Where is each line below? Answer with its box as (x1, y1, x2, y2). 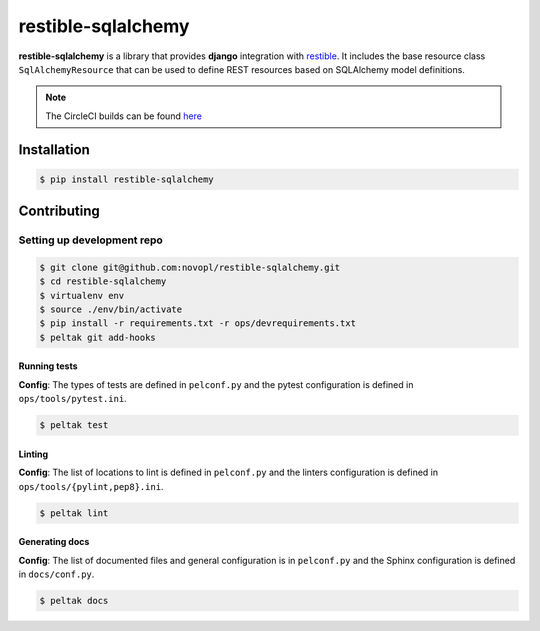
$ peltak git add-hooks (39, 331, 157, 343)
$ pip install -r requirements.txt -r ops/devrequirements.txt (39, 318, 357, 329)
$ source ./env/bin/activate (39, 304, 183, 315)
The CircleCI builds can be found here (45, 110, 202, 122)
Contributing (18, 203, 100, 220)
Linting (18, 448, 49, 460)
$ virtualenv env (39, 290, 125, 301)
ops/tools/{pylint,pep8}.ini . (18, 480, 164, 492)
